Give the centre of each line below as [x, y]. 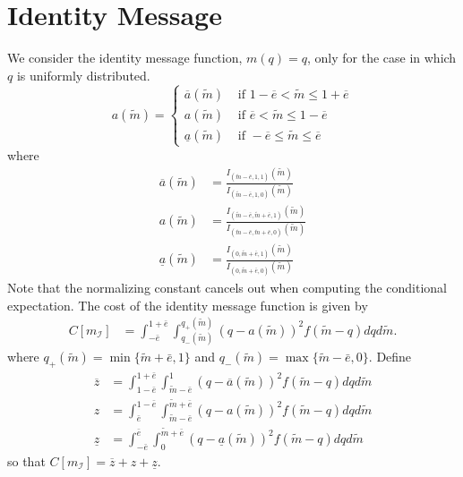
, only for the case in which [382, 58]
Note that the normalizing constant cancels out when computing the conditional [227, 287]
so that [26, 460]
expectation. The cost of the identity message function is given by [188, 305]
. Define [390, 357]
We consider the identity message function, [125, 58]
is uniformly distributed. [83, 75]
